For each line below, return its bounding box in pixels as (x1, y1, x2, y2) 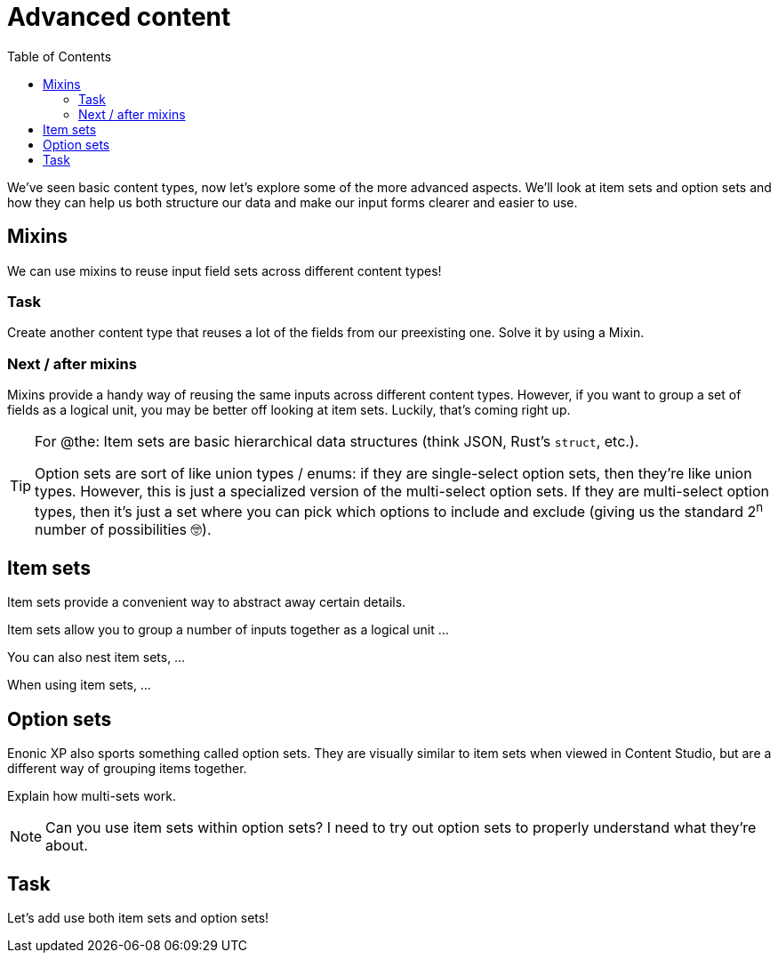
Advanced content (7, 2, 231, 32)
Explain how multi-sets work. (7, 788, 176, 804)
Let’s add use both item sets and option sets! (7, 909, 269, 925)
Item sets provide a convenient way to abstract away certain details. (7, 594, 406, 610)
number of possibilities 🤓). (35, 520, 212, 539)
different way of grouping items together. (7, 761, 247, 777)
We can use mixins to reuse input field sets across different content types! (7, 262, 442, 278)
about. (45, 836, 88, 855)
